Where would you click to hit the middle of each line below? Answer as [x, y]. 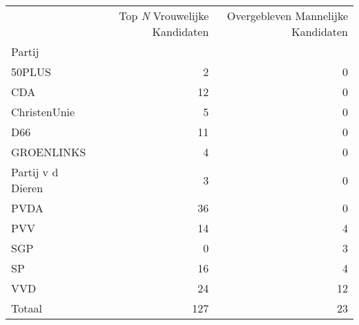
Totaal [27, 308]
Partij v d [35, 172]
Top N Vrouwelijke [164, 16]
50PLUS [31, 72]
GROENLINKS [49, 152]
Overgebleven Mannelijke [287, 16]
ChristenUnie [43, 112]
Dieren [27, 188]
